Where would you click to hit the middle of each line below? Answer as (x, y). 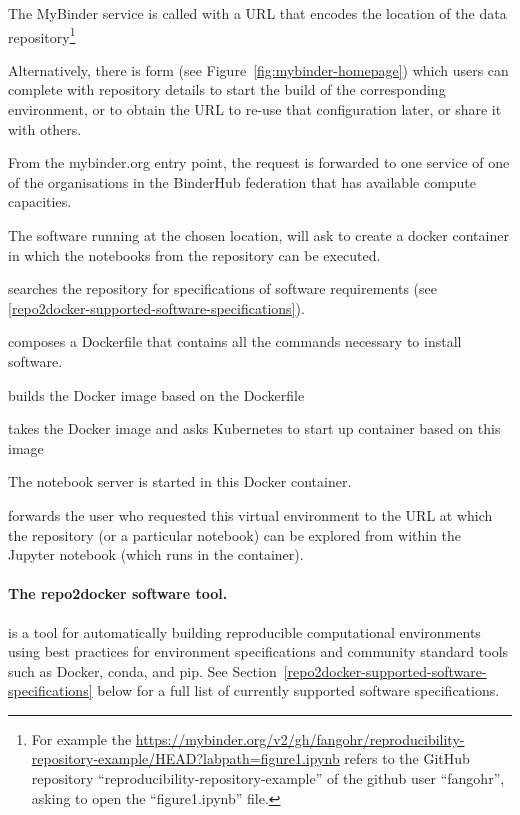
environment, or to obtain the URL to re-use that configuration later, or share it (255, 109)
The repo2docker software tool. (118, 593)
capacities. (40, 201)
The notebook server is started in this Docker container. (180, 481)
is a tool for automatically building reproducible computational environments (244, 631)
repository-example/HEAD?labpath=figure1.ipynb (185, 758)
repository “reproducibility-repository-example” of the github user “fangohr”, (268, 778)
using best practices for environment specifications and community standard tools (258, 651)
